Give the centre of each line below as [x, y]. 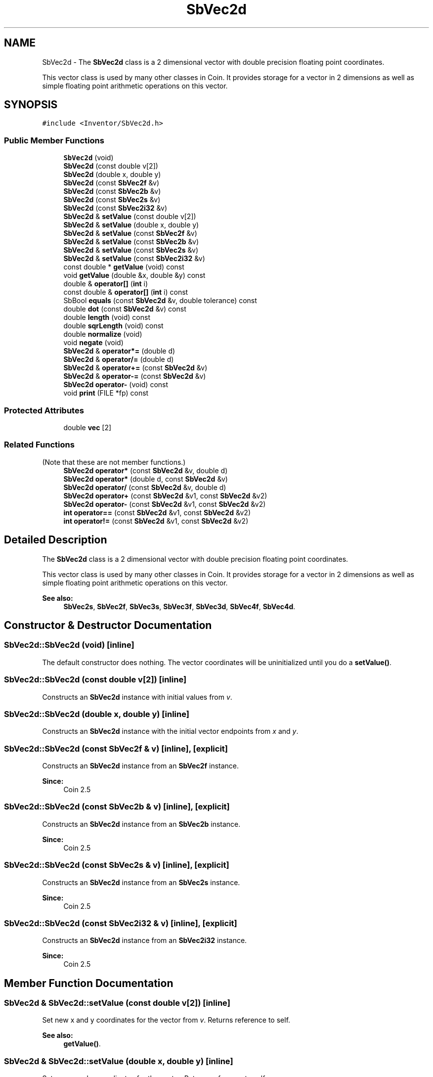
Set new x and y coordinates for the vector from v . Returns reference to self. [166, 1020]
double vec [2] [87, 427]
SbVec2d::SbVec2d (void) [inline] [69, 645]
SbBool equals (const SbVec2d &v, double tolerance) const [160, 301]
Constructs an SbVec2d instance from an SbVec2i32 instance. [145, 941]
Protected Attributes [44, 410]
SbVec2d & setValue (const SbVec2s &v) [131, 250]
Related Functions [39, 445]
